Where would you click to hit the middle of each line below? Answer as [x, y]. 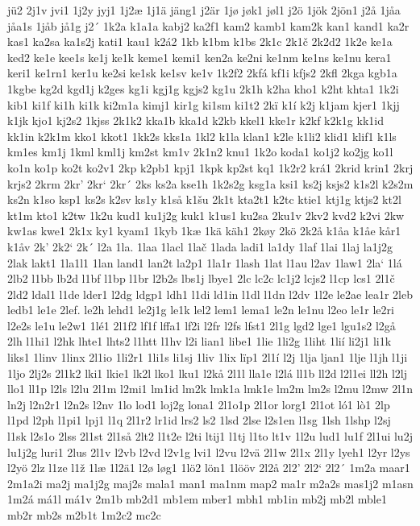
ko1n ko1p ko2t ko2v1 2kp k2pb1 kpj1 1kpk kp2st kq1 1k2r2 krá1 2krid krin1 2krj [210, 167]
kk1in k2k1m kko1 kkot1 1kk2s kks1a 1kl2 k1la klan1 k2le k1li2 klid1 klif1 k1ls [202, 136]
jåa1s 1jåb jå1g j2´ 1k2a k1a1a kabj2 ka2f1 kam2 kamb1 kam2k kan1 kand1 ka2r [208, 25]
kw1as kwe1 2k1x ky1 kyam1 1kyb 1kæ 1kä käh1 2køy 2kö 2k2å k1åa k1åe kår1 [204, 231]
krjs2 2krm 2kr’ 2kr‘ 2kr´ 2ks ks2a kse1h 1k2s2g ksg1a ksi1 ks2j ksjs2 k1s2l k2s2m [210, 183]
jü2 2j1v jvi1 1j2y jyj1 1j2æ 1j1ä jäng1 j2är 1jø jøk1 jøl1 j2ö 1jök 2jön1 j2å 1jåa [204, 10]
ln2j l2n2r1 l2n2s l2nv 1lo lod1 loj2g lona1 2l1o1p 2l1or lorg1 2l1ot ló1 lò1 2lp [199, 404]
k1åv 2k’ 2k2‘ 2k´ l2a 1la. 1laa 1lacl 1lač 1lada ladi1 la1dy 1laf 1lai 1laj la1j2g [200, 246]
